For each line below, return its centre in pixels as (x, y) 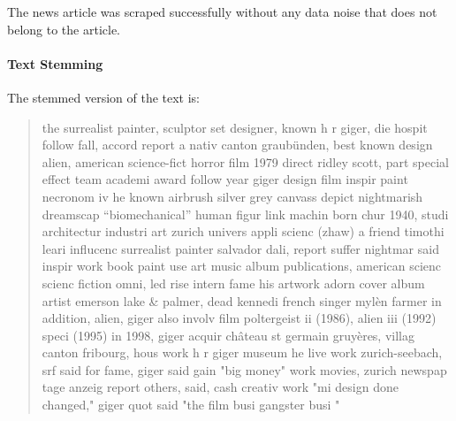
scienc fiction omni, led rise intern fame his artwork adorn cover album (233, 283)
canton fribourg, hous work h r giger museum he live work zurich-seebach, (242, 352)
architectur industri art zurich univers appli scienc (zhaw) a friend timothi (243, 231)
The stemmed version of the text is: (104, 97)
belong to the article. (64, 29)
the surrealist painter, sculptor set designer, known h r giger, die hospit (235, 127)
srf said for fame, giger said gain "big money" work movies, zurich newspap (244, 369)
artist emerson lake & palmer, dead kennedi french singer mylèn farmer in (242, 300)
